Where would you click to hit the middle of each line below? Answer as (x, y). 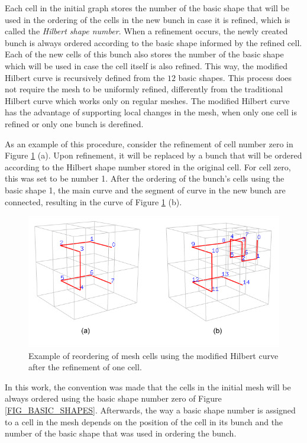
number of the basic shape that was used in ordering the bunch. (121, 433)
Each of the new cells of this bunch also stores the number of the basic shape (144, 54)
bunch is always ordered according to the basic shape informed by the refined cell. (153, 42)
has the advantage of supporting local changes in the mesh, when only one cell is (151, 112)
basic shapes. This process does (235, 77)
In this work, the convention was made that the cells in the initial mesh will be (148, 387)
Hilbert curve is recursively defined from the (85, 77)
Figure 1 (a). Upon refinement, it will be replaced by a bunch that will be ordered (153, 155)
